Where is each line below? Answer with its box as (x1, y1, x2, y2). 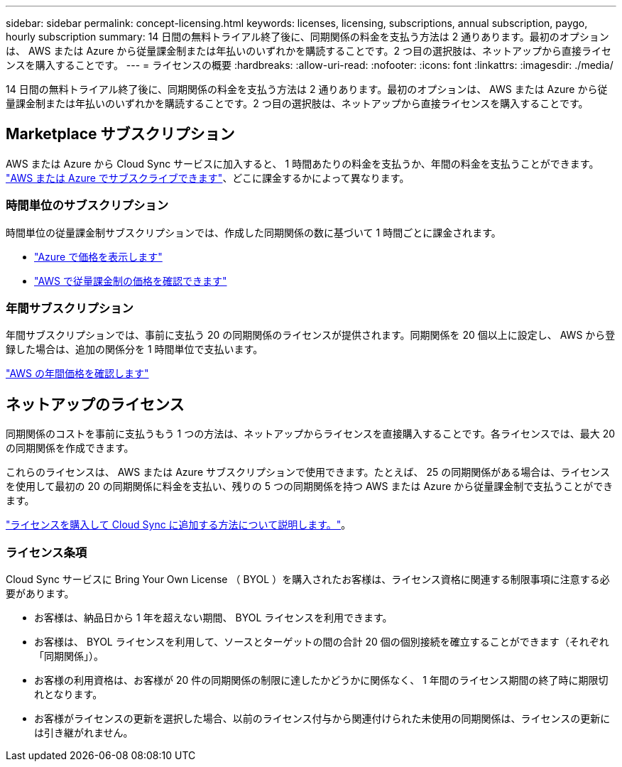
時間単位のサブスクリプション (6, 198, 169, 213)
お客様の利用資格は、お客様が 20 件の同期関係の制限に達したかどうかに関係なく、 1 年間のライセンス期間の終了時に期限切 (34, 673, 609, 686)
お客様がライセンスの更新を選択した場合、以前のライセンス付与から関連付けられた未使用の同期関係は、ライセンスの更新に (34, 712, 611, 724)
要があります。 (6, 587, 75, 599)
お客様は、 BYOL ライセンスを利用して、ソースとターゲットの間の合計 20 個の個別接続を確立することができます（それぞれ (34, 635, 609, 648)
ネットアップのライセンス (6, 395, 185, 413)
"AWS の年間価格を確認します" (6, 367, 149, 380)
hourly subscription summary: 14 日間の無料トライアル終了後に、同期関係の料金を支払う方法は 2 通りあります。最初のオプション (6, 31, 609, 43)
